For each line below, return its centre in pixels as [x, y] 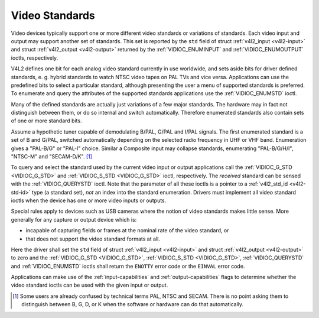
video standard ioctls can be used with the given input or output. [89, 285]
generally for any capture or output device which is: [74, 219]
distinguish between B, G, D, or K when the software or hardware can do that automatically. [133, 304]
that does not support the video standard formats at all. [93, 239]
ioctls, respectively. [35, 58]
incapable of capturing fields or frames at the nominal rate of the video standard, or [127, 231]
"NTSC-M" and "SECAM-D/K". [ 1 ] [52, 157]
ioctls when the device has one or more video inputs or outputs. [89, 200]
